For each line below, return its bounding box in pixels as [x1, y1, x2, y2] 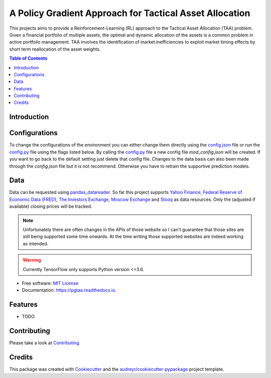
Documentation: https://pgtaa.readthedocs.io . [22, 287, 116, 293]
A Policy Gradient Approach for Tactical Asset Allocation [9, 8, 250, 19]
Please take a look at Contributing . [9, 340, 80, 346]
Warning [23, 257, 41, 263]
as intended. [23, 240, 49, 246]
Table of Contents [9, 55, 48, 61]
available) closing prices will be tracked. [9, 203, 92, 209]
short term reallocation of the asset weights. [9, 46, 101, 52]
